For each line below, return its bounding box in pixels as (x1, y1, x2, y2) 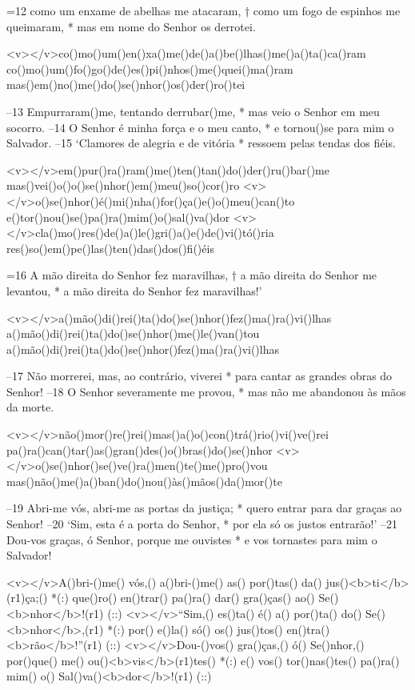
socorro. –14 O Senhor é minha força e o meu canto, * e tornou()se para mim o (6, 118, 394, 135)
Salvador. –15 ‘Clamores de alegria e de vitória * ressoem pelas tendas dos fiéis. (6, 134, 396, 151)
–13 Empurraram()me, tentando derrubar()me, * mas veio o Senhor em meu (6, 102, 380, 119)
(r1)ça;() (6, 589, 48, 606)
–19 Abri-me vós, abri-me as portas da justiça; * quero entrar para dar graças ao (6, 499, 402, 516)
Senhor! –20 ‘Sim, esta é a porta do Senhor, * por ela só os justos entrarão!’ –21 (6, 515, 398, 532)
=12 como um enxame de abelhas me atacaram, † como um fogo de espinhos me (6, 2, 401, 18)
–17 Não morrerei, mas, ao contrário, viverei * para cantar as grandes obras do (6, 367, 393, 384)
